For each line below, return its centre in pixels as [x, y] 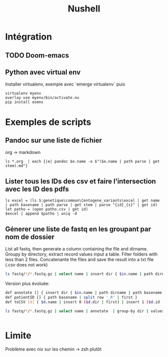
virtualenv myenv [23, 93]
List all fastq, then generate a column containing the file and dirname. [77, 249]
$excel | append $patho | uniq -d [41, 214]
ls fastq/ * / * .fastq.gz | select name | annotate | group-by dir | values [85, 311]
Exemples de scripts [48, 122]
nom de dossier [30, 237]
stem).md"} [16, 166]
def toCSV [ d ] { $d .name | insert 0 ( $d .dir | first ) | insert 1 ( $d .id [82, 302]
